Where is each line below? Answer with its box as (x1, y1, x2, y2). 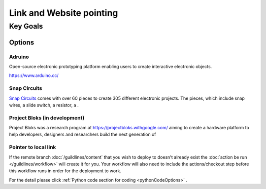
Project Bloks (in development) (9, 114, 85, 121)
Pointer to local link (9, 144, 56, 151)
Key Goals (9, 22, 43, 31)
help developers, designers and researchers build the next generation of (9, 131, 156, 138)
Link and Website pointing (9, 7, 118, 18)
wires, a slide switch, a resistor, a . (9, 102, 79, 108)
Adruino (9, 53, 29, 60)
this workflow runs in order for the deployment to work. (9, 168, 122, 174)
